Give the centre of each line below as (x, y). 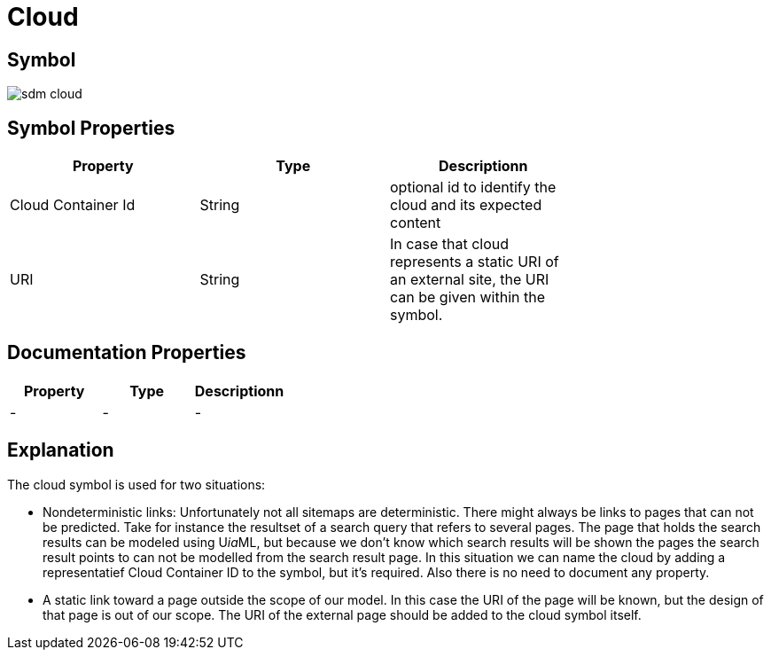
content (416, 223)
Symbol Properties (91, 128)
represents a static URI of (475, 262)
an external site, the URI (470, 280)
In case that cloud (450, 244)
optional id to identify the (473, 188)
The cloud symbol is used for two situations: (136, 484)
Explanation (61, 450)
